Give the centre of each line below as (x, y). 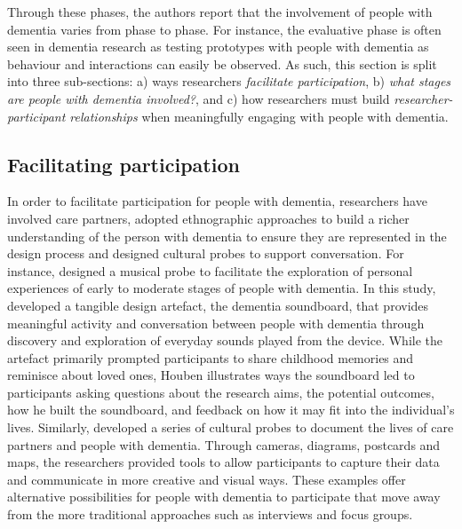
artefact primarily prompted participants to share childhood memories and (211, 357)
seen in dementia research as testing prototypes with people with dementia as (218, 47)
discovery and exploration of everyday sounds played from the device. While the (225, 340)
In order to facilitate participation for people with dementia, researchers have (217, 201)
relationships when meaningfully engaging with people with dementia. (259, 116)
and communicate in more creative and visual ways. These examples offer (207, 479)
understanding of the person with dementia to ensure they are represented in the (227, 236)
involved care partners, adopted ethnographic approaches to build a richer (208, 218)
